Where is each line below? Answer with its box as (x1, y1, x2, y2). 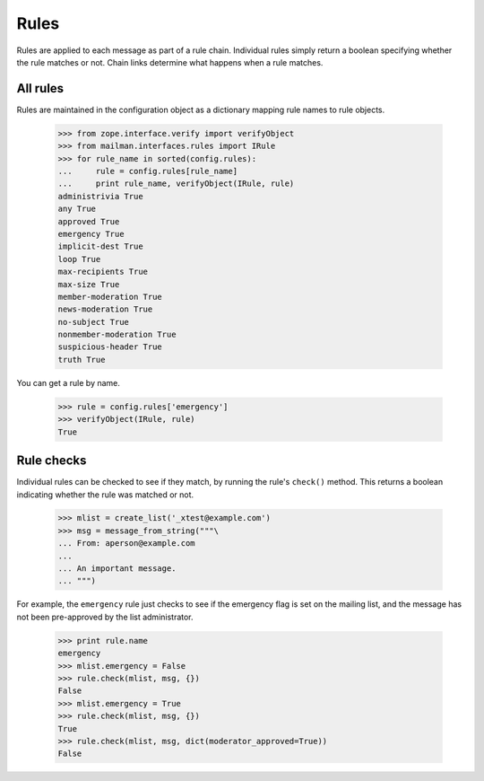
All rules (16, 81, 65, 96)
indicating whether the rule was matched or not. (16, 489, 194, 500)
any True (57, 204, 97, 215)
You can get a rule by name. (16, 377, 121, 388)
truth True (57, 355, 106, 364)
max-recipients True (57, 267, 148, 277)
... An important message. (57, 564, 177, 574)
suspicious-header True (57, 342, 163, 352)
